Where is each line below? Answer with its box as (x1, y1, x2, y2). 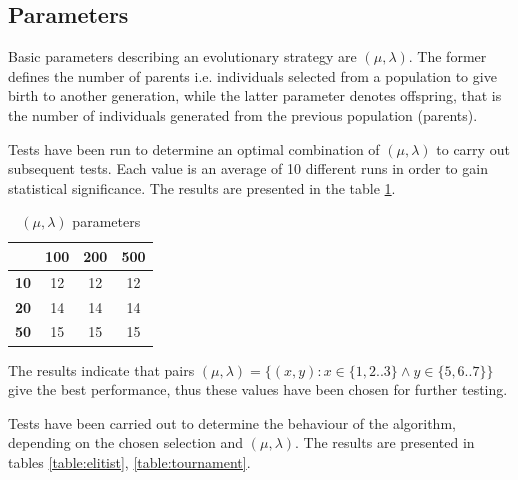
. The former (408, 46, 487, 67)
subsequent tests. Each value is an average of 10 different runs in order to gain (8, 158, 488, 179)
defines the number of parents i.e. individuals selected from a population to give (8, 65, 497, 86)
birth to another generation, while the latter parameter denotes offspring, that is (8, 85, 502, 106)
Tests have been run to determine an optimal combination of (8, 138, 380, 159)
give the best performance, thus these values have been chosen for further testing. (8, 379, 508, 400)
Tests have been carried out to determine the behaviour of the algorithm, (8, 412, 456, 433)
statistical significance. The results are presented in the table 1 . (8, 177, 396, 198)
